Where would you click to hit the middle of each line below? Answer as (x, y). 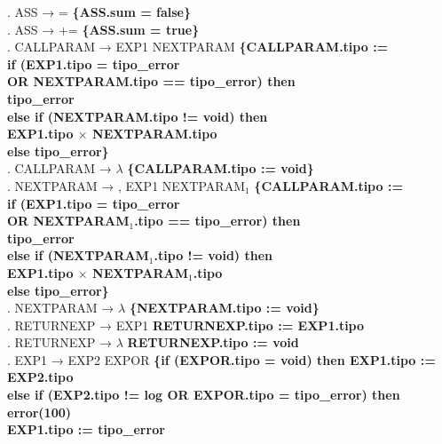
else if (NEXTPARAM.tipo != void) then (138, 116)
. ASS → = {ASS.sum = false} (99, 12)
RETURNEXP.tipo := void (213, 342)
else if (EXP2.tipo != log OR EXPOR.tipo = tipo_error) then (204, 395)
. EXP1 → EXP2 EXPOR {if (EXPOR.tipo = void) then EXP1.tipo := (221, 359)
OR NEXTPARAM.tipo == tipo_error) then (151, 81)
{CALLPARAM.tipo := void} (221, 168)
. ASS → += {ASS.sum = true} (103, 29)
